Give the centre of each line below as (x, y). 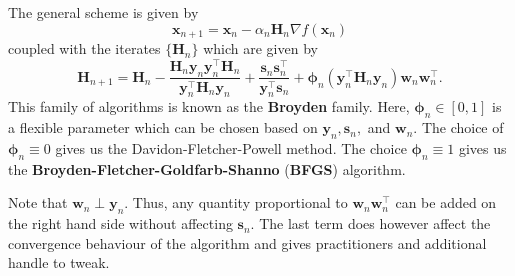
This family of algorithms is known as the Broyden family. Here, (209, 106)
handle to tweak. (59, 262)
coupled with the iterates (84, 48)
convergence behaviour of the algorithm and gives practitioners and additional (247, 242)
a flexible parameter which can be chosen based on (163, 127)
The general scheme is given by (103, 12)
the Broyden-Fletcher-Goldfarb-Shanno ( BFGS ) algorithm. (207, 168)
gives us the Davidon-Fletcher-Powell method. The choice (231, 147)
